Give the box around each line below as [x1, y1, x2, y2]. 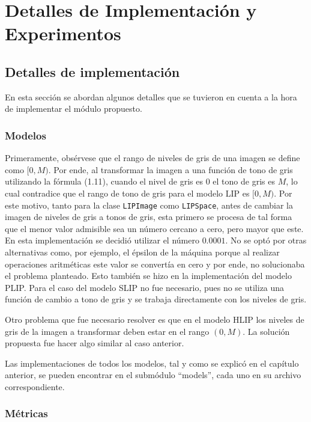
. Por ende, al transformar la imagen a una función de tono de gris [48, 163, 293, 176]
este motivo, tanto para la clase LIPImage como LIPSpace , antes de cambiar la [5, 198, 293, 211]
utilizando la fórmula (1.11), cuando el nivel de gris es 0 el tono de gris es [5, 175, 275, 188]
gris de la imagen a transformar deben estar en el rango [5, 325, 210, 337]
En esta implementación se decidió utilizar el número [5, 234, 199, 246]
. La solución [243, 325, 290, 337]
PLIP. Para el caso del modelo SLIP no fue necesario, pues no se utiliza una [5, 281, 285, 293]
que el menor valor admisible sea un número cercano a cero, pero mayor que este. [5, 222, 304, 234]
